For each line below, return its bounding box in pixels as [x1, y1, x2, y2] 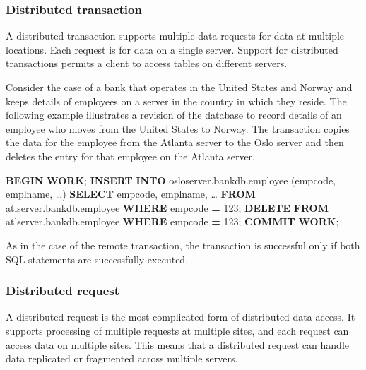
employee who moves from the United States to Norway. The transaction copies [6, 121, 350, 136]
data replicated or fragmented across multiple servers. [6, 351, 238, 366]
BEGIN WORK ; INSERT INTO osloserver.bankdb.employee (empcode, [6, 172, 336, 187]
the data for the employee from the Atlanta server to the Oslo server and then [6, 135, 344, 150]
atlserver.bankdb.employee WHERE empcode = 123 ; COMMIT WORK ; [6, 214, 339, 229]
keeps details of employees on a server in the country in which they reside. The [6, 93, 347, 108]
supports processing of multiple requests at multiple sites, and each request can [6, 323, 349, 338]
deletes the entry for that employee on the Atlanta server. [6, 148, 255, 163]
